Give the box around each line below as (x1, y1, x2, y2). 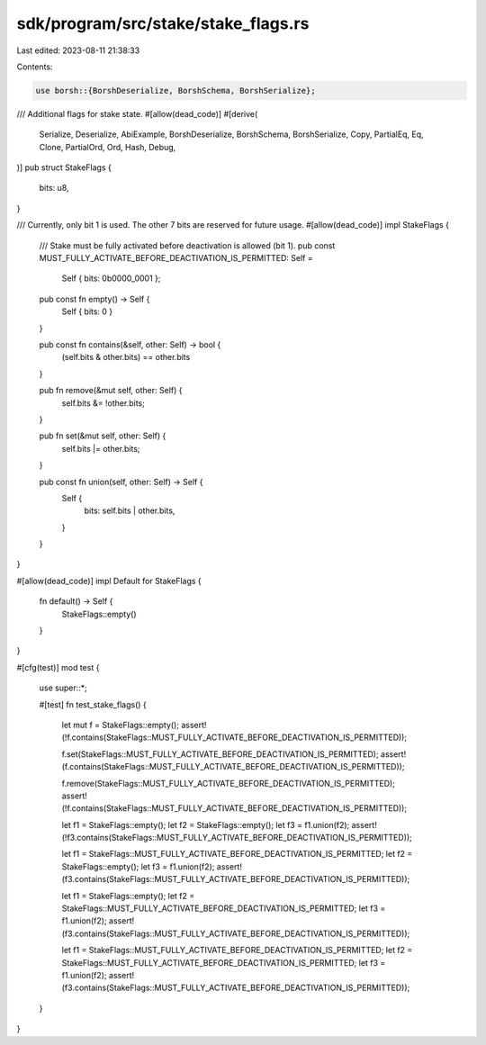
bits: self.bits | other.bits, (84, 505, 175, 517)
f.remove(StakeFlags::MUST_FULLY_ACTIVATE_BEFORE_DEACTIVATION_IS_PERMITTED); (61, 778, 396, 788)
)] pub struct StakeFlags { (16, 162, 112, 173)
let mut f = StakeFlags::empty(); (61, 719, 180, 730)
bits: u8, (39, 183, 69, 194)
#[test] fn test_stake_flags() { (39, 698, 148, 710)
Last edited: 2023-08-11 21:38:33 (16, 45, 140, 56)
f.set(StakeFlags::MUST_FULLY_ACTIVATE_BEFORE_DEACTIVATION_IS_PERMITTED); (61, 748, 379, 760)
